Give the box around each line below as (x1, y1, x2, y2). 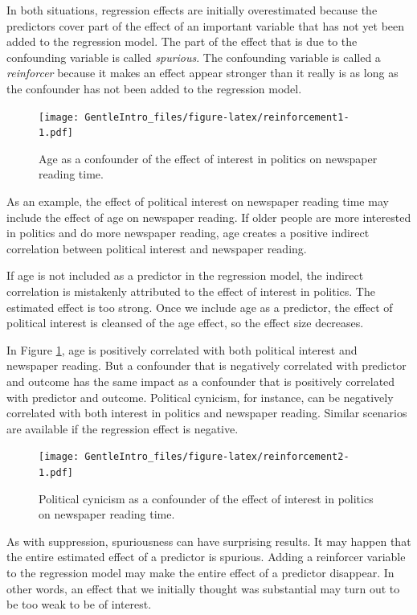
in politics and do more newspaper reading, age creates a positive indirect (6, 224, 370, 241)
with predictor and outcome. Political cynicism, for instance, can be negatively (6, 388, 394, 405)
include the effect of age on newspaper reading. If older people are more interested (6, 208, 411, 225)
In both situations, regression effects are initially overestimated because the (6, 2, 378, 18)
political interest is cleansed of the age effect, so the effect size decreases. (6, 314, 364, 331)
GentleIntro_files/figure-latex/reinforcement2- (84, 451, 350, 463)
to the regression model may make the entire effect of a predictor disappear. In (6, 564, 395, 581)
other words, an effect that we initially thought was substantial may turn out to (6, 580, 400, 597)
